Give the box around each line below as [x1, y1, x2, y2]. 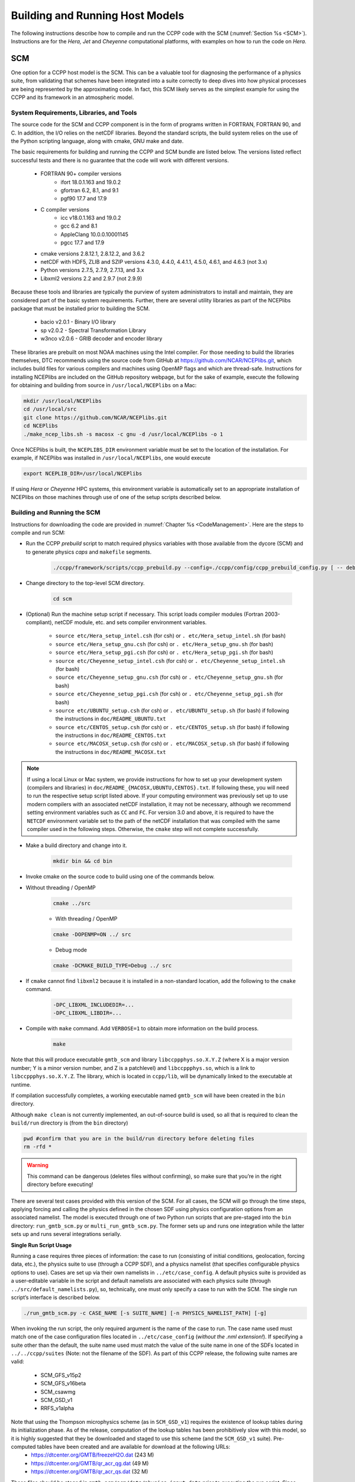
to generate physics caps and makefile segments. [25, 548, 152, 555]
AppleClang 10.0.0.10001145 [60, 231, 128, 238]
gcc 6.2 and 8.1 [60, 222, 98, 229]
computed [11, 1443, 36, 1450]
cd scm [53, 595, 72, 602]
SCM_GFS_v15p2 [40, 1371, 82, 1378]
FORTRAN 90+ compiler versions [40, 170, 122, 177]
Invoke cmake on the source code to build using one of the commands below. [25, 873, 215, 880]
